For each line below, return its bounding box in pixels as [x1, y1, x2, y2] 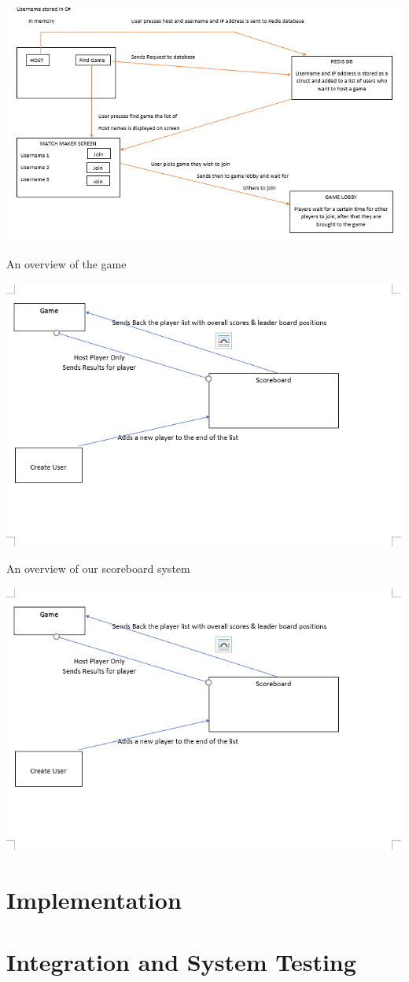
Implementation [6, 884, 182, 916]
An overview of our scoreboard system [6, 559, 190, 576]
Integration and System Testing [6, 945, 356, 977]
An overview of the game [6, 256, 127, 272]
